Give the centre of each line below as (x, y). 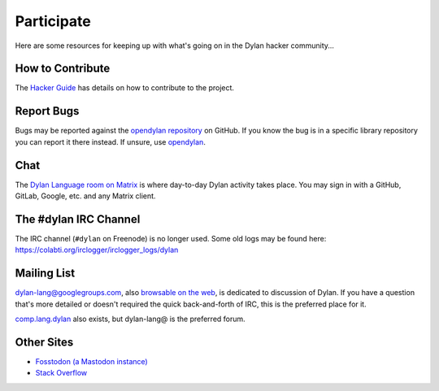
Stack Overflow (61, 373)
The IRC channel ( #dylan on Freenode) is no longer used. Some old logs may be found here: (171, 238)
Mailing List (45, 274)
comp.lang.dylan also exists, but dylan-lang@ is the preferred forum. (130, 319)
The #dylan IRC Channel (78, 219)
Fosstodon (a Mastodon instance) (91, 361)
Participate (53, 21)
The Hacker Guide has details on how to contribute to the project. (125, 88)
